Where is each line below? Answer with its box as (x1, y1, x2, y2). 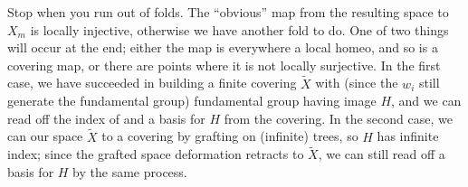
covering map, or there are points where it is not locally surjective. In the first (7, 55, 441, 74)
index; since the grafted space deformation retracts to (7, 145, 304, 164)
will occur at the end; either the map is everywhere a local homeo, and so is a (7, 38, 438, 57)
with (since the (315, 73, 398, 92)
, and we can (391, 91, 462, 110)
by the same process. (72, 163, 187, 181)
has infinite (377, 126, 439, 145)
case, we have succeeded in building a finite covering (7, 73, 297, 92)
